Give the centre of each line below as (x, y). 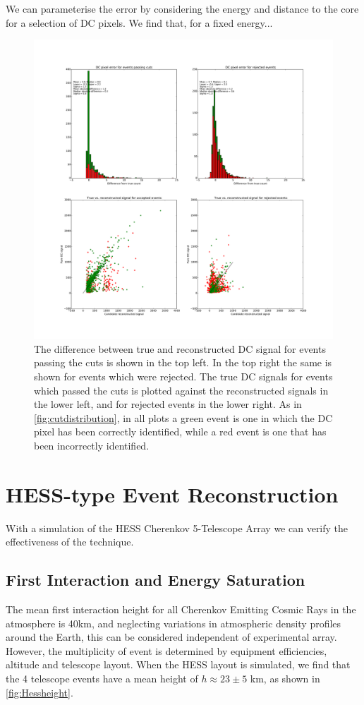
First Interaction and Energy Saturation (156, 580)
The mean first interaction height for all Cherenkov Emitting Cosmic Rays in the (181, 609)
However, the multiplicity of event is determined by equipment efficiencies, (166, 650)
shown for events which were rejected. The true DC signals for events (183, 376)
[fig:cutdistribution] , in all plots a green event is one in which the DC (183, 417)
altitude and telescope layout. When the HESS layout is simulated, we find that (178, 664)
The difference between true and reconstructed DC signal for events (180, 348)
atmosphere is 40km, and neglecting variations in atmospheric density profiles (174, 623)
